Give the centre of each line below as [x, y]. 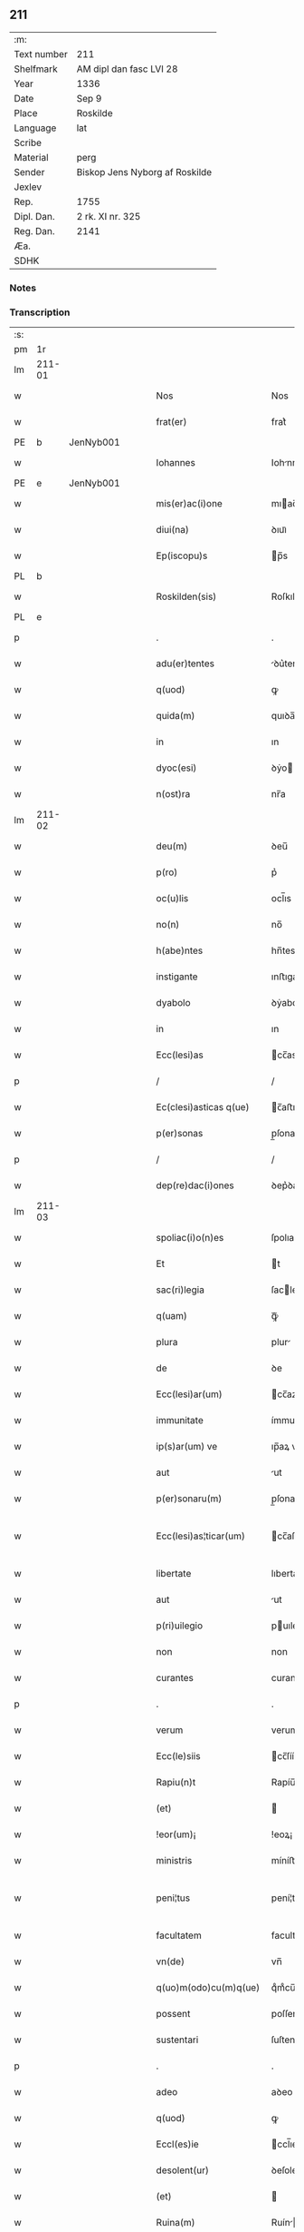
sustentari [177, 2040]
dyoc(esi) [176, 768]
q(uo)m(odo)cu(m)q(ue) [208, 1988]
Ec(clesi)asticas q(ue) [203, 1107]
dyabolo [173, 1003]
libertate [174, 1574]
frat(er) [171, 422]
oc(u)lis [172, 899]
